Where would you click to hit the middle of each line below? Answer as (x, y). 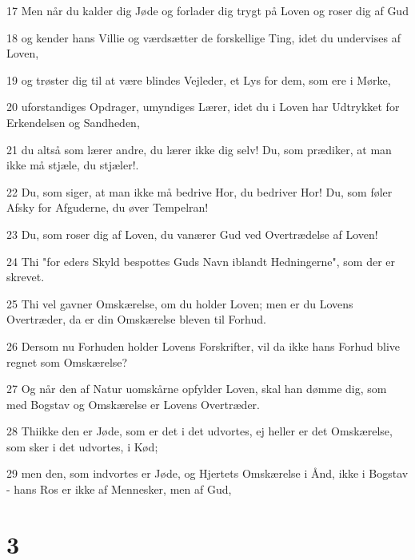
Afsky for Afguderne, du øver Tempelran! (108, 207)
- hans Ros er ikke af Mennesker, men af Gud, (119, 489)
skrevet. (26, 277)
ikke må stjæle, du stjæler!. (73, 165)
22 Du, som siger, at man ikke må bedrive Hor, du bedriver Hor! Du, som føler (200, 191)
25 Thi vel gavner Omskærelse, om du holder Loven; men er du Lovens (180, 303)
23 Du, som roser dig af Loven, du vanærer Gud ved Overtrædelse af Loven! (192, 234)
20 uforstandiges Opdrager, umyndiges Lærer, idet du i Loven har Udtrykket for (203, 107)
